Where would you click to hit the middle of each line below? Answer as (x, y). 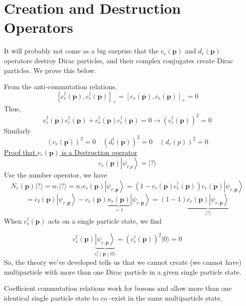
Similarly (17, 130)
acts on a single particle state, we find (105, 221)
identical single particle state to (51, 297)
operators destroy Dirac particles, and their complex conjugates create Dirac (119, 60)
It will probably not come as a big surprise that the (81, 51)
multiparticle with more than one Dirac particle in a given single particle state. (123, 271)
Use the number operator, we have (56, 175)
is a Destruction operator (99, 152)
